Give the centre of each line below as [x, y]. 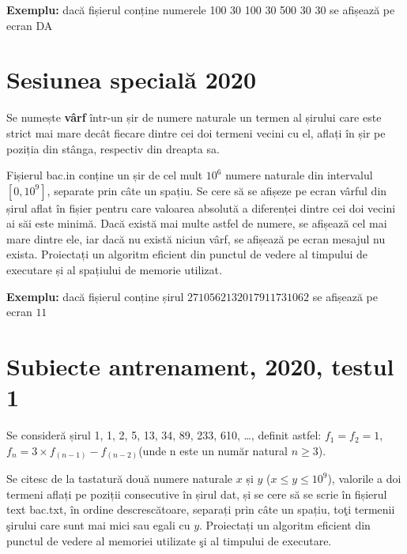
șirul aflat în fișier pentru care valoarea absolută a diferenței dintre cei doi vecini [201, 207]
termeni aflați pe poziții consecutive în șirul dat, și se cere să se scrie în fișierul [197, 494]
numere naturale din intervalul [299, 175]
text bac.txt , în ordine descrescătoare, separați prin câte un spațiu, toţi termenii [201, 509]
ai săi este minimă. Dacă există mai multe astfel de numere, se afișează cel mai [197, 223]
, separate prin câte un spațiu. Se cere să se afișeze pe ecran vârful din [217, 190]
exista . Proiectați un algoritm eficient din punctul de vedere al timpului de [187, 254]
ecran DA [30, 25]
